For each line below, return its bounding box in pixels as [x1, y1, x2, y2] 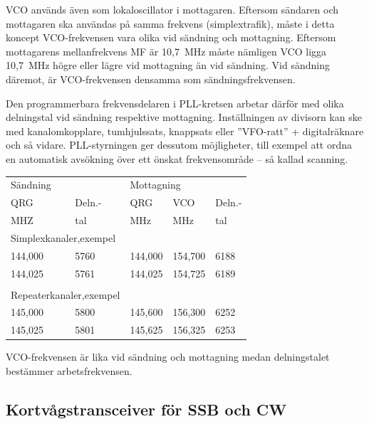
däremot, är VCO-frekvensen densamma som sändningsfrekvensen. [6, 71, 296, 86]
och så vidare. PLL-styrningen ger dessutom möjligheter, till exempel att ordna [6, 137, 353, 152]
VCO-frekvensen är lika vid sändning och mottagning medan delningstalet [6, 349, 330, 364]
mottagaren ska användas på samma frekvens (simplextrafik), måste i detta [6, 16, 335, 31]
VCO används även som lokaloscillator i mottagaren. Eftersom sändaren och [6, 2, 338, 16]
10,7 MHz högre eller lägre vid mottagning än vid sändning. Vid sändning [6, 58, 330, 73]
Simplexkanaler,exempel [11, 230, 116, 245]
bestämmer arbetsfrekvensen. [6, 363, 132, 378]
